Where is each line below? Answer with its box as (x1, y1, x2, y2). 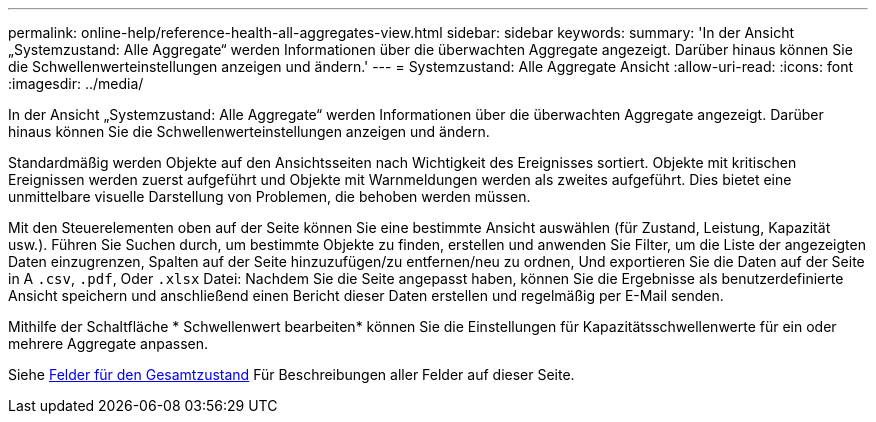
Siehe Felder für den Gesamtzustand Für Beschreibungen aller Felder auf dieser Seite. (8, 366, 575, 383)
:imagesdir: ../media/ (8, 75, 144, 92)
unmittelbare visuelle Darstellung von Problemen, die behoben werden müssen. (8, 188, 531, 205)
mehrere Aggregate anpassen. (8, 335, 209, 352)
